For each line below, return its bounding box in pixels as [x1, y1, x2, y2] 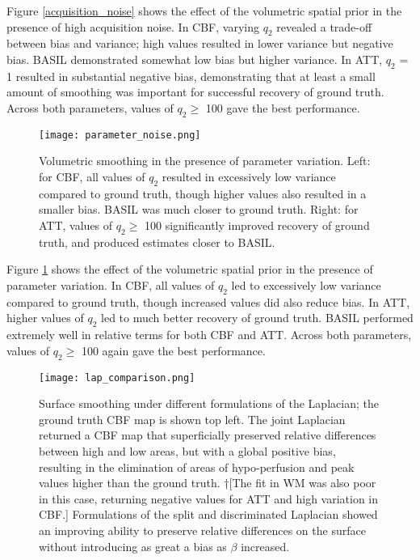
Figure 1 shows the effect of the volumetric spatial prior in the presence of [6, 261, 373, 278]
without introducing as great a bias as [39, 537, 227, 554]
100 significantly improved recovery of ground [144, 217, 370, 233]
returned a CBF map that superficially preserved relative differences [39, 426, 376, 443]
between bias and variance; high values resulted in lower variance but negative [6, 35, 393, 52]
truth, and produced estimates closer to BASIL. [39, 233, 275, 250]
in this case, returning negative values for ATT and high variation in [39, 490, 379, 507]
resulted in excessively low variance [162, 168, 336, 185]
